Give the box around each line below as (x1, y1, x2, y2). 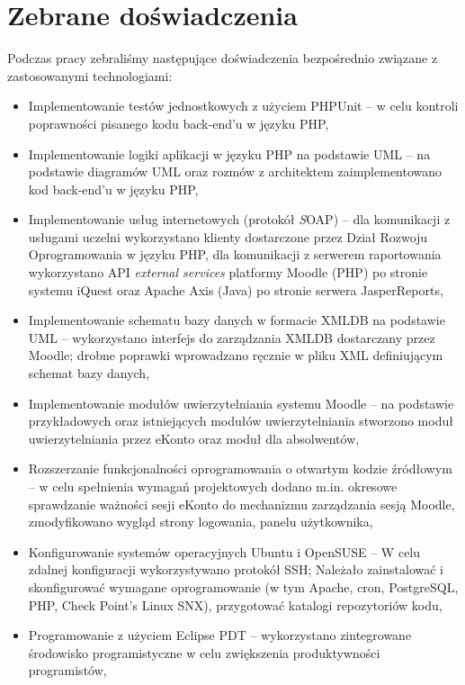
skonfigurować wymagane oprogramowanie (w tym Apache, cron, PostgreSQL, (28, 577, 459, 596)
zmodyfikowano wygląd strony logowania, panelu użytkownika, (28, 512, 373, 531)
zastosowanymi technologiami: (7, 66, 173, 85)
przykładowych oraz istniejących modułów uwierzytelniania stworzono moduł (28, 411, 453, 430)
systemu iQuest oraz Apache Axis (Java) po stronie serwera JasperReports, (28, 280, 443, 299)
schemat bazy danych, (28, 364, 150, 383)
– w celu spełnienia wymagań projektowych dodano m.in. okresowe (28, 477, 398, 495)
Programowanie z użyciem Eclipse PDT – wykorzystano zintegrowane (28, 626, 412, 644)
